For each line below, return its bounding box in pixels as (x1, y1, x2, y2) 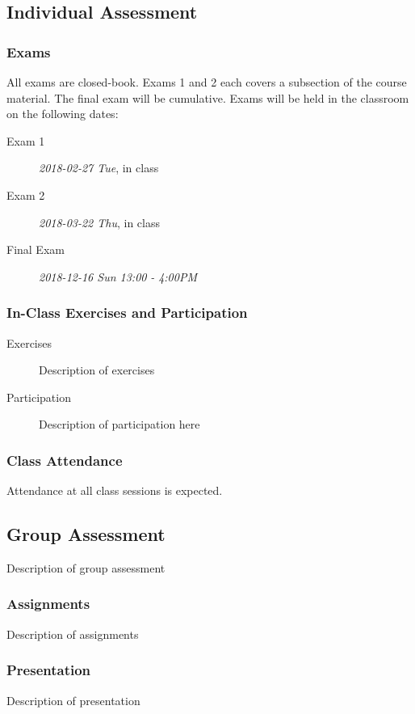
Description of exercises (39, 361, 155, 378)
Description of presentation (6, 691, 140, 708)
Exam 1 (6, 132, 45, 149)
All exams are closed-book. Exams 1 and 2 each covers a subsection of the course (6, 74, 407, 90)
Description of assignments (6, 625, 139, 642)
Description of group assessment (6, 559, 166, 576)
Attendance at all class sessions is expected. (6, 482, 223, 499)
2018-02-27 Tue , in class (39, 159, 159, 176)
